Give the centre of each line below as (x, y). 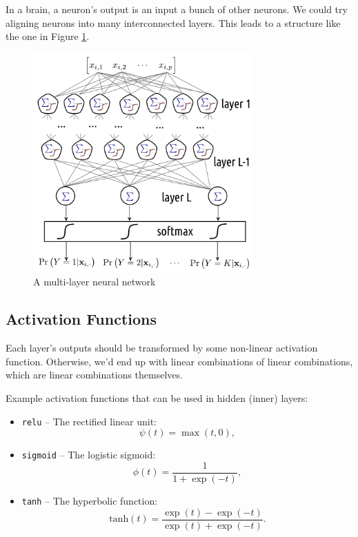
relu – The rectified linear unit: (89, 421)
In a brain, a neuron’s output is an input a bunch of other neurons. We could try (177, 9)
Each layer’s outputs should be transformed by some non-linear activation (162, 348)
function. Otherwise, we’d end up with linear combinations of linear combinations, (179, 361)
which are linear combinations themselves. (94, 375)
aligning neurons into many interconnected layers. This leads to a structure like (173, 22)
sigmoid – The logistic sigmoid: (89, 455)
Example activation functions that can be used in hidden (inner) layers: (157, 397)
